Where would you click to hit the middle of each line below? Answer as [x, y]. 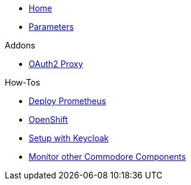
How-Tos [23, 82]
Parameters [51, 27]
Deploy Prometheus [67, 101]
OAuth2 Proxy [56, 64]
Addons [20, 45]
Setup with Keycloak [69, 138]
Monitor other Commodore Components [107, 157]
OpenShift [48, 119]
